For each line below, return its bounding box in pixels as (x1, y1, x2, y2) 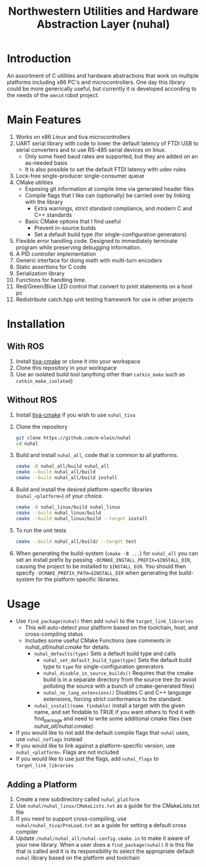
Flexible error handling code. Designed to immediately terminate (15, 237, 178, 244)
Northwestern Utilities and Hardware (8, 4, 199, 18)
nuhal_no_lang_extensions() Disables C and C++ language (43, 688, 191, 696)
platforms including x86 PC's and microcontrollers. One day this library (7, 78, 186, 86)
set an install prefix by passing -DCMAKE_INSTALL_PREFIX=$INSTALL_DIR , (15, 556, 192, 564)
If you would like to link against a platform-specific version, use (15, 742, 175, 750)
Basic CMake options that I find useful (24, 217, 121, 225)
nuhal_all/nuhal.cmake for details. (24, 643, 111, 650)
